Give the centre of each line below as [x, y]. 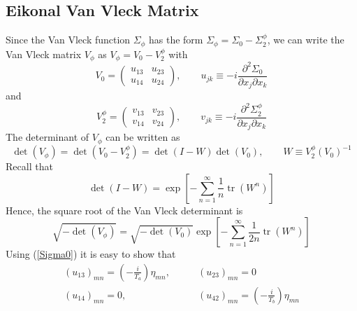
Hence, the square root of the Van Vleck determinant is [124, 210]
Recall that [29, 166]
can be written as [143, 137]
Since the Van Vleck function [68, 40]
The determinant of [48, 137]
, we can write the [306, 40]
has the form [176, 40]
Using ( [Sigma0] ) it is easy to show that [91, 254]
